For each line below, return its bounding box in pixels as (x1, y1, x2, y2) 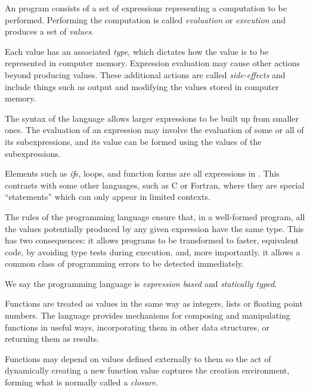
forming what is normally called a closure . (5, 376, 158, 388)
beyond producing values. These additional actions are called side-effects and (5, 68, 286, 81)
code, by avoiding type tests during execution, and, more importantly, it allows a (5, 245, 300, 258)
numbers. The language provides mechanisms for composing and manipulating (5, 309, 290, 322)
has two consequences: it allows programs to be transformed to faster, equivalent (5, 234, 299, 246)
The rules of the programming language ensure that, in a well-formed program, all (5, 210, 305, 223)
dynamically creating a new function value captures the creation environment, (5, 364, 290, 376)
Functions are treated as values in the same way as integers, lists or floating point (5, 297, 303, 310)
